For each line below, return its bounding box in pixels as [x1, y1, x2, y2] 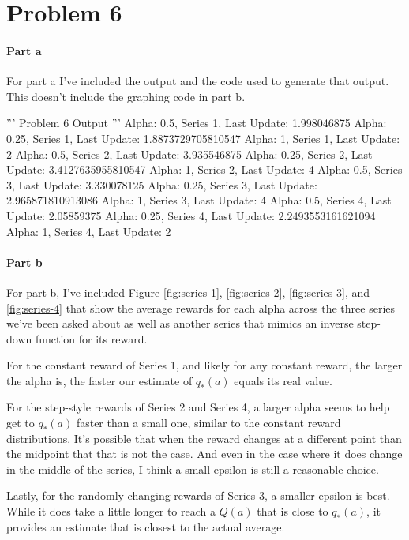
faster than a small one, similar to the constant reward [76, 414, 341, 431]
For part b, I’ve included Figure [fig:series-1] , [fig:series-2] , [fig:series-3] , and [6, 283, 370, 300]
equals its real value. [234, 372, 332, 388]
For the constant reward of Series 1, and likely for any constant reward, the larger [6, 357, 403, 373]
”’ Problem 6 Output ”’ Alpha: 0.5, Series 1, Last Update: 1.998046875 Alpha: [6, 114, 387, 131]
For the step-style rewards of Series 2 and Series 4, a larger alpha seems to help [6, 399, 390, 415]
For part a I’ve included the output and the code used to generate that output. [6, 73, 389, 89]
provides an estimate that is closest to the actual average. [6, 518, 285, 534]
